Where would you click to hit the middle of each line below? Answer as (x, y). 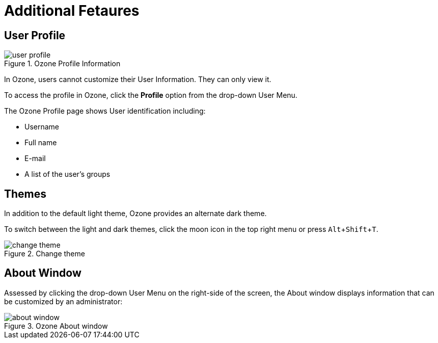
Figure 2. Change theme (45, 254)
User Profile (35, 35)
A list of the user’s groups (67, 174)
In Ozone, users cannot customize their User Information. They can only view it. (138, 80)
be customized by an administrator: (63, 301)
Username (42, 127)
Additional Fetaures (72, 11)
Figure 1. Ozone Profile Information (62, 64)
